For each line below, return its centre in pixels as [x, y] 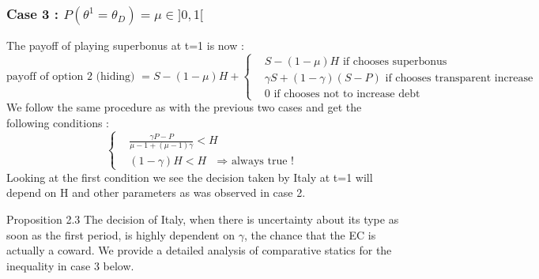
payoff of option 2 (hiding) [71, 76]
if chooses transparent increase [459, 79]
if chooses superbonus [395, 62]
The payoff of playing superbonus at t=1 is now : [125, 45]
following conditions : [58, 123]
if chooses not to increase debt [347, 94]
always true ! [262, 161]
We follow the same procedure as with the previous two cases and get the [184, 107]
